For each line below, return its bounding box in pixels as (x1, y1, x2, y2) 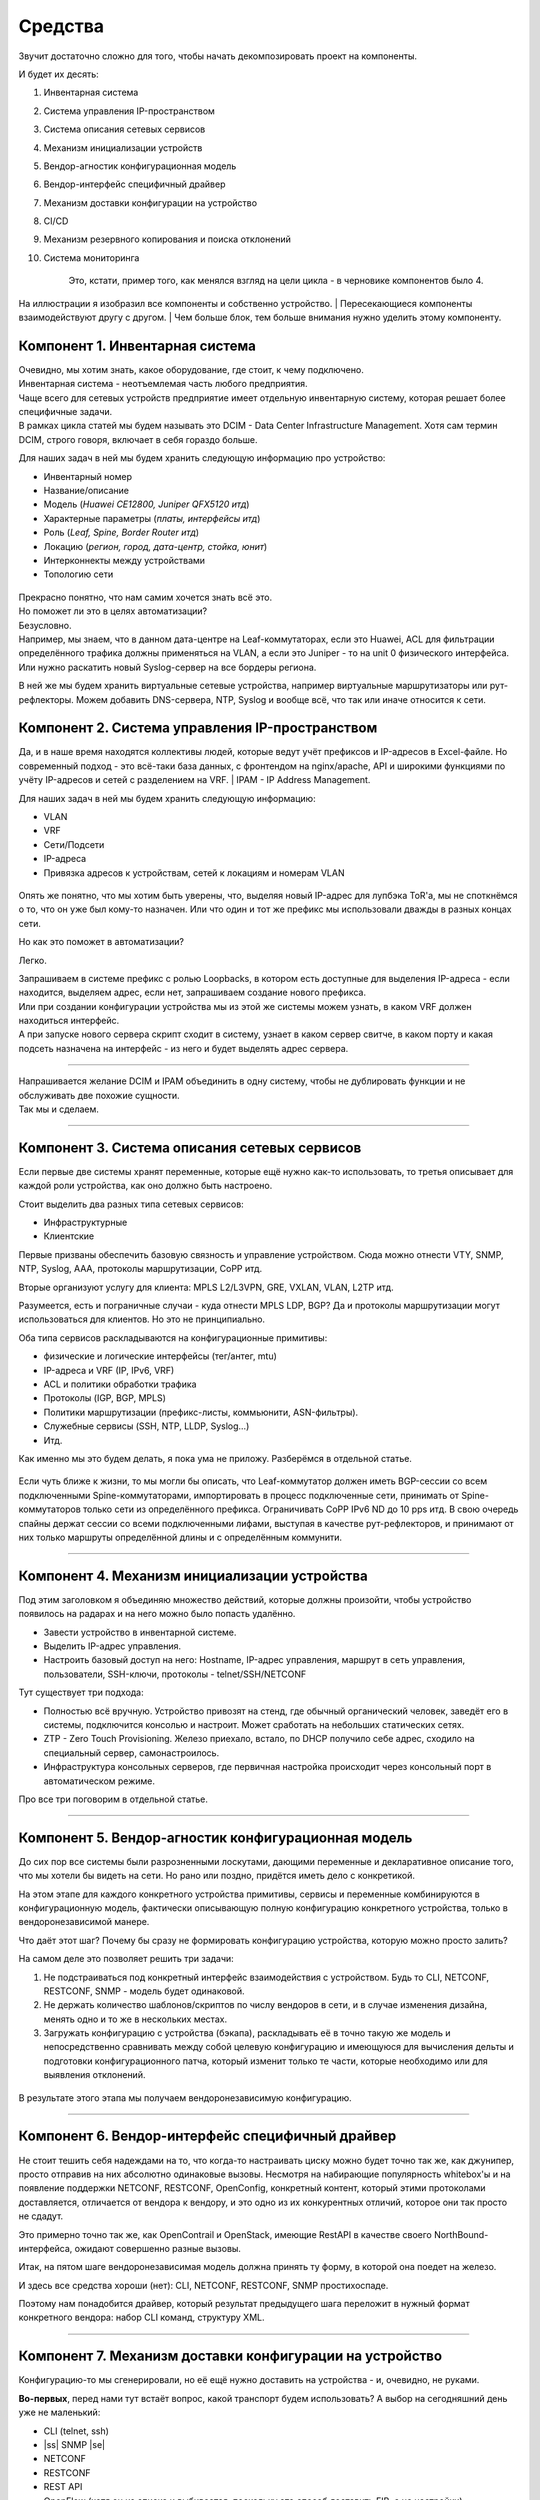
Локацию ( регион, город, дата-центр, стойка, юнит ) (43, 540, 268, 552)
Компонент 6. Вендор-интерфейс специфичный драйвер (18, 2128, 397, 2145)
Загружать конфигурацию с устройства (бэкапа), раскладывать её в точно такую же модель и (43, 2027, 451, 2039)
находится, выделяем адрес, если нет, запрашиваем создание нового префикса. (18, 986, 367, 999)
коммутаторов (18, 1503, 82, 1515)
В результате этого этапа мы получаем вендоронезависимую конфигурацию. (18, 2091, 352, 2104)
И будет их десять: (18, 68, 99, 80)
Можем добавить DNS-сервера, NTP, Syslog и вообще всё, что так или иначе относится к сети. (75, 693, 487, 705)
